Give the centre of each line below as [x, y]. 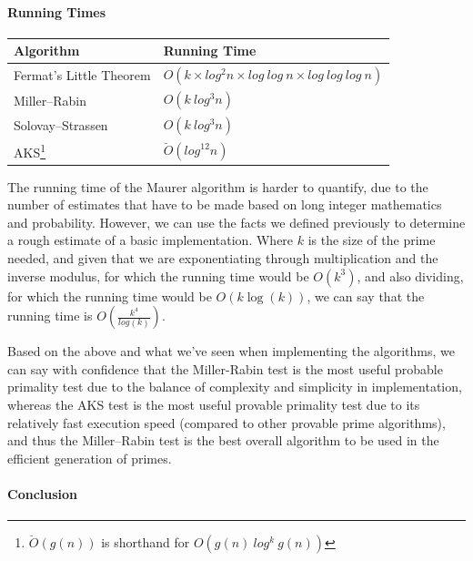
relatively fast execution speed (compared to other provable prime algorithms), [226, 422]
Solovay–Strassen [61, 124]
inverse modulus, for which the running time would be [158, 275]
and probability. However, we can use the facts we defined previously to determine [236, 222]
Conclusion [43, 493]
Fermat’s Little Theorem [82, 75]
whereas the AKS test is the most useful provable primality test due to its [214, 404]
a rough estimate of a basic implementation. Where [151, 240]
